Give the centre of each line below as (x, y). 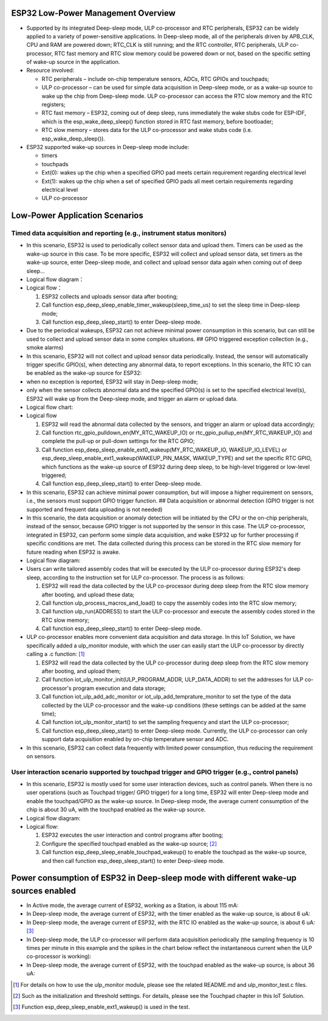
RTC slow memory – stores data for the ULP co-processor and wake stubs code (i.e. (147, 130)
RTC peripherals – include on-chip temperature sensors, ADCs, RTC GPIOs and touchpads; (155, 78)
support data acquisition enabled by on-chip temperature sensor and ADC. (135, 739)
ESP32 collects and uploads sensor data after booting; (110, 296)
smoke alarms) (45, 347)
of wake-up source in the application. (73, 62)
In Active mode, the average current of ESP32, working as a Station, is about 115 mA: (132, 905)
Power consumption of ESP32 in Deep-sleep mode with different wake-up (154, 878)
